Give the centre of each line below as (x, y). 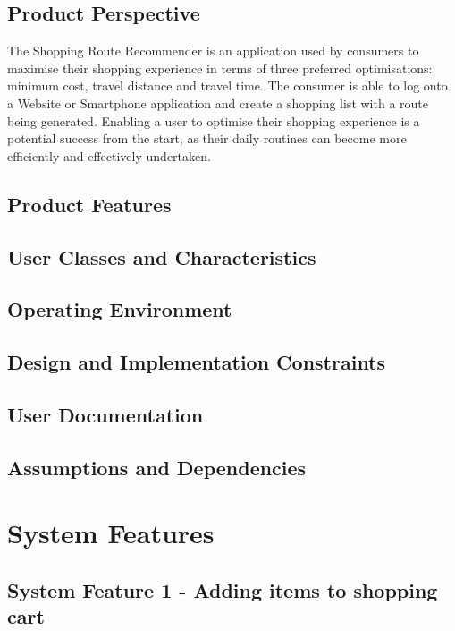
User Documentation (105, 414)
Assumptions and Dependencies (157, 467)
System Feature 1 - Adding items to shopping (223, 589)
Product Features (89, 204)
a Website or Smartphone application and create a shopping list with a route (218, 102)
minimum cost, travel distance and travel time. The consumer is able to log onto (227, 85)
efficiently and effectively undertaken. (109, 155)
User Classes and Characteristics (162, 256)
